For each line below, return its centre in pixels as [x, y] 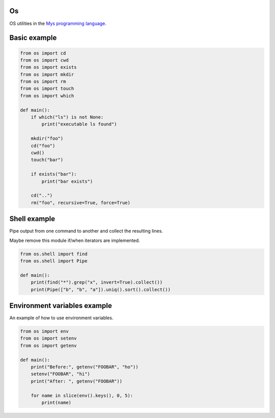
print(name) [56, 402]
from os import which [47, 96]
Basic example [33, 38]
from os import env [44, 331]
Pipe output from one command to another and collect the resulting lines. [86, 231]
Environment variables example [61, 305]
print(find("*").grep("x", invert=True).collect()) [97, 282]
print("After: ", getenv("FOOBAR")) [76, 381]
